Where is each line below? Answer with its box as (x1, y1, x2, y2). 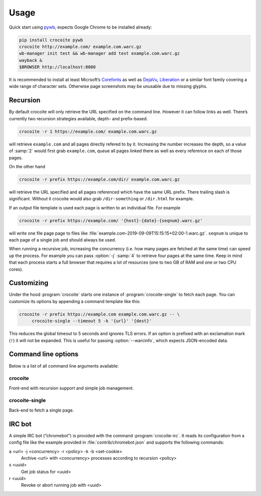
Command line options (9, 350, 79, 358)
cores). (9, 266, 24, 272)
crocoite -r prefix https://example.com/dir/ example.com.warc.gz (19, 176, 180, 182)
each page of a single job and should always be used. (9, 237, 116, 243)
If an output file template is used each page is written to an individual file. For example (9, 205, 181, 210)
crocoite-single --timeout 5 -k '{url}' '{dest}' (31, 318, 152, 324)
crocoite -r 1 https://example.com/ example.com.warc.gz (19, 128, 157, 134)
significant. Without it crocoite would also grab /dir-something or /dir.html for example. (9, 196, 194, 202)
